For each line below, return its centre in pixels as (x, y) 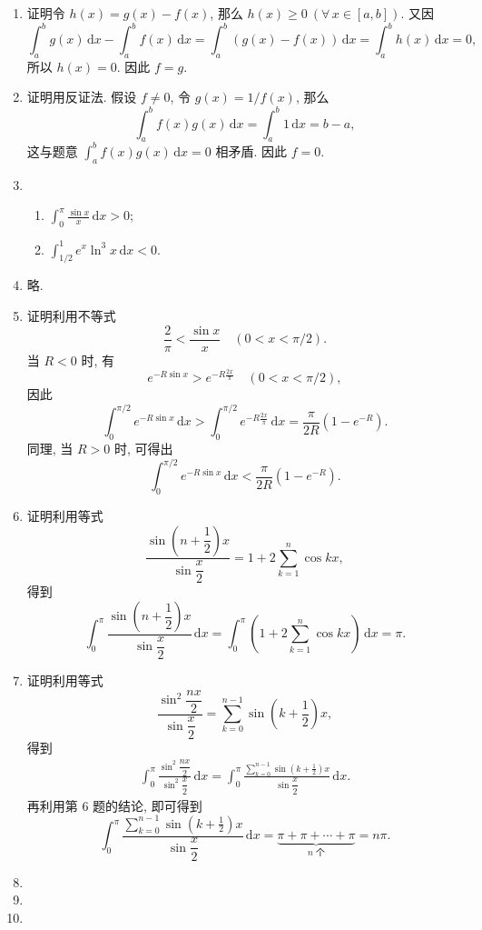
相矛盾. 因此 (251, 150)
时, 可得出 (143, 449)
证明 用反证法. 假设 (82, 97)
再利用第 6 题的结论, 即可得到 (114, 805)
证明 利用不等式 (71, 315)
